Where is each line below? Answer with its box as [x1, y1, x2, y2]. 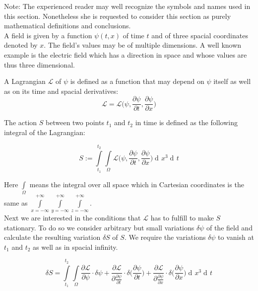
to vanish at [218, 232, 254, 242]
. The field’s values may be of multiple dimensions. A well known [44, 40, 242, 50]
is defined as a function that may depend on [70, 76, 204, 86]
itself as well [213, 76, 251, 86]
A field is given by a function [4, 30, 92, 40]
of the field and [206, 222, 253, 232]
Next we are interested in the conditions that [4, 213, 141, 223]
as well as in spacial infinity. [33, 241, 118, 252]
